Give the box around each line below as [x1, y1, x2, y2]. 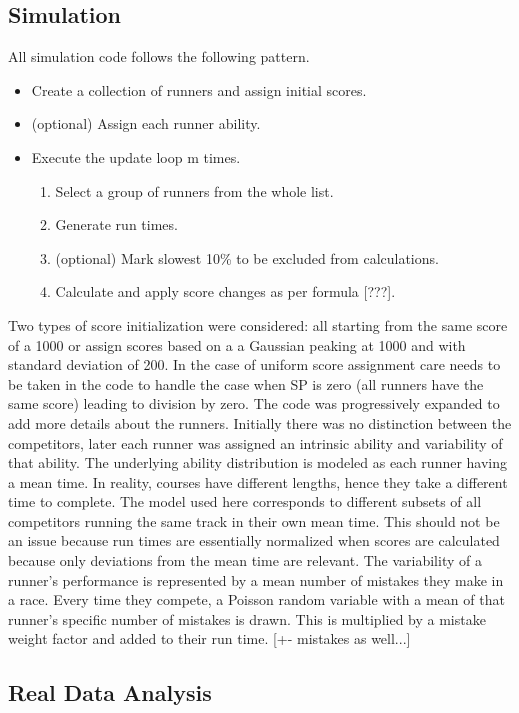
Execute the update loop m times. [31, 146, 241, 167]
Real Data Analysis [8, 677, 212, 708]
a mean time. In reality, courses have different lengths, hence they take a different [8, 471, 508, 492]
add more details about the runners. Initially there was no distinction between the [8, 412, 512, 433]
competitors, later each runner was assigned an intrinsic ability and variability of [8, 432, 503, 453]
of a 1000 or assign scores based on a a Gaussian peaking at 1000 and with [8, 334, 466, 355]
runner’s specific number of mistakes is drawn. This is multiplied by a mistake [8, 608, 486, 629]
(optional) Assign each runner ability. [31, 113, 261, 134]
